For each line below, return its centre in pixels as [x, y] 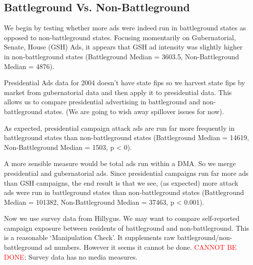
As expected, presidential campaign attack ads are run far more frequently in [119, 128]
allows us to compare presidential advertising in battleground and [102, 102]
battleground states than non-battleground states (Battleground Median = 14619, [126, 137]
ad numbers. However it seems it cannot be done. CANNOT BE [141, 247]
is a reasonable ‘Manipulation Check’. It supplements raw [89, 237]
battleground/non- [205, 237]
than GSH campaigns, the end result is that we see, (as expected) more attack [121, 182]
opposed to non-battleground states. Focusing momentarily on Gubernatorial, [120, 37]
